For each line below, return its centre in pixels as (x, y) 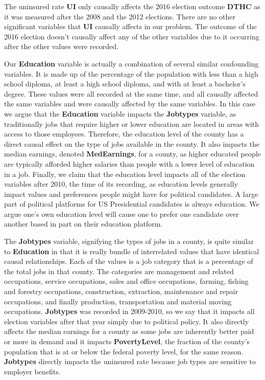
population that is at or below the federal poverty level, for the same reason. (124, 351)
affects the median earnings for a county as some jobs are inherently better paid (129, 331)
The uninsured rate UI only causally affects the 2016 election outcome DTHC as (132, 6)
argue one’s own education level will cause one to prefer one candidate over (122, 214)
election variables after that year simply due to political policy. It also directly (127, 321)
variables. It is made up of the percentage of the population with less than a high (131, 73)
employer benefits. (32, 371)
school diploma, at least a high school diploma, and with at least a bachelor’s (125, 84)
